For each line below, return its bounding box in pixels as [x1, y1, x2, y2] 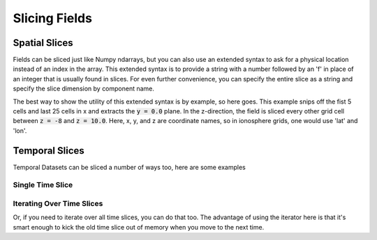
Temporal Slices [13, 145, 85, 157]
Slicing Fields [13, 10, 92, 26]
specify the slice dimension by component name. [13, 84, 155, 93]
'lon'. [13, 126, 27, 135]
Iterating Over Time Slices [13, 199, 103, 209]
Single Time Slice [13, 180, 73, 190]
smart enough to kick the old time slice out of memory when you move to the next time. [13, 223, 265, 231]
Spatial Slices [13, 37, 73, 49]
